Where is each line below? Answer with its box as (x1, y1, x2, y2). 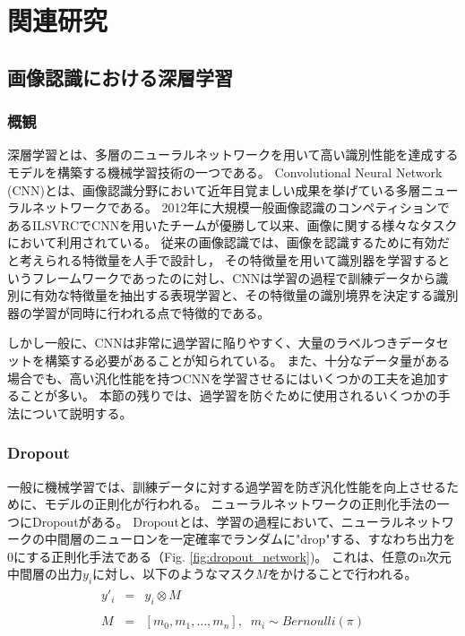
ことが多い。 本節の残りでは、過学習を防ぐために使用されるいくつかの (19, 386, 438, 405)
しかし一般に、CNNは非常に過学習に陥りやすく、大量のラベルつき (7, 333, 399, 352)
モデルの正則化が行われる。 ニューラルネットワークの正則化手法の (44, 494, 437, 513)
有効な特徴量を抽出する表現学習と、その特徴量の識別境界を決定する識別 (31, 286, 459, 305)
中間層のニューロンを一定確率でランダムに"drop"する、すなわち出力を (44, 529, 456, 548)
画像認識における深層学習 (7, 63, 233, 90)
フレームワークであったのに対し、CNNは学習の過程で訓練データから (31, 268, 436, 287)
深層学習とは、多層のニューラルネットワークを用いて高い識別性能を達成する (7, 145, 459, 164)
